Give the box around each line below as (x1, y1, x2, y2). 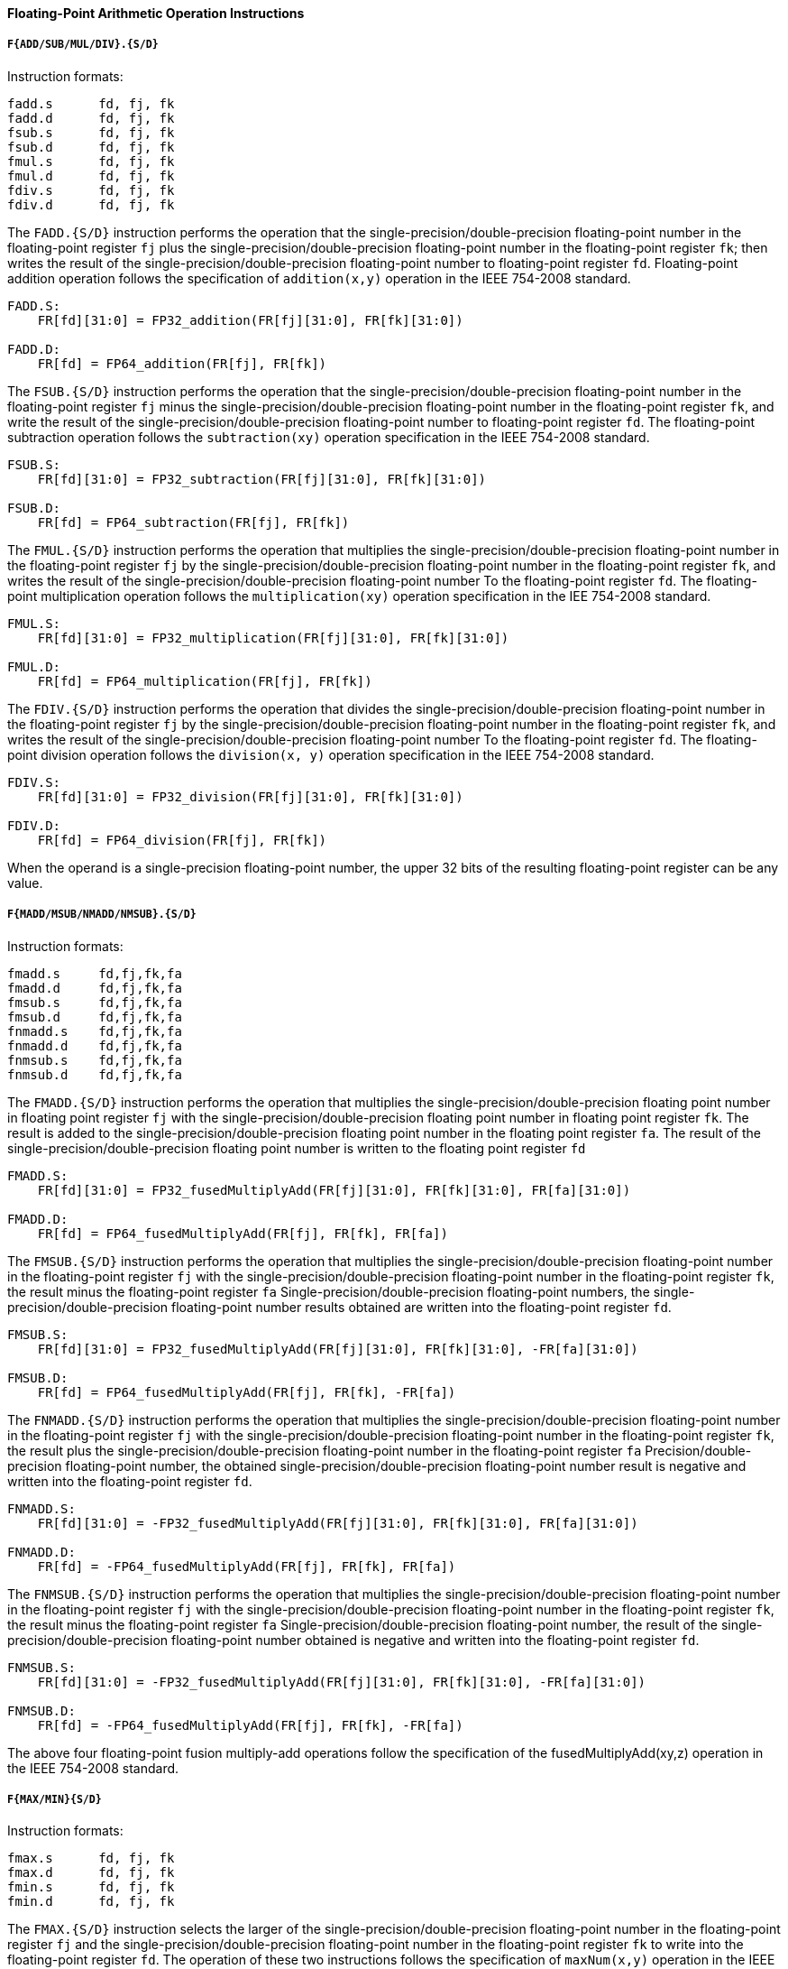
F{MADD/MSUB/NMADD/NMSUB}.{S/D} (7, 908, 197, 921)
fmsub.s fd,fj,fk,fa (7, 994, 182, 1010)
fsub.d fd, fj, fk (7, 139, 175, 154)
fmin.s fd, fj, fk (7, 1880, 175, 1895)
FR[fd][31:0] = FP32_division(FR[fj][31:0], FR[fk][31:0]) (37, 789, 463, 804)
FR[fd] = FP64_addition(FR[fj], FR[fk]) (37, 356, 327, 371)
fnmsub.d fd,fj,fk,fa (7, 1067, 182, 1082)
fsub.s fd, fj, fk (7, 125, 175, 140)
